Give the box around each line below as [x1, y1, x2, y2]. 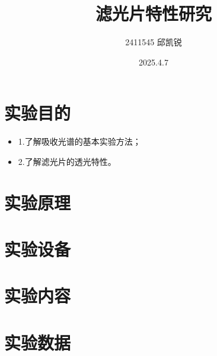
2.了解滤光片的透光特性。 [18, 155, 116, 167]
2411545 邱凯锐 [125, 36, 182, 48]
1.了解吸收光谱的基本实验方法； [18, 135, 141, 148]
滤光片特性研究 [95, 1, 212, 26]
